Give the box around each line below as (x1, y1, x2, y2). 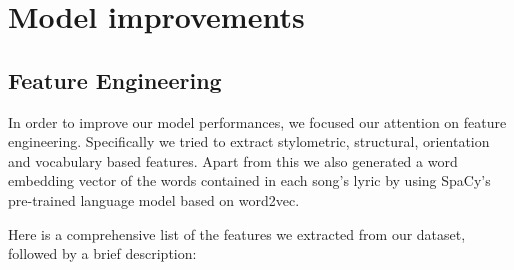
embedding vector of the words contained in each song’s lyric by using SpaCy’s (8, 170, 491, 191)
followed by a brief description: (8, 243, 197, 264)
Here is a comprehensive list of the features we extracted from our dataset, (8, 223, 466, 244)
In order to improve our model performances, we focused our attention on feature (8, 111, 507, 132)
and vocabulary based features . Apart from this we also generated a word (8, 150, 458, 171)
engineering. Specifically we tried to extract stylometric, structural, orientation (8, 131, 490, 152)
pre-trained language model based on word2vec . (8, 189, 300, 210)
